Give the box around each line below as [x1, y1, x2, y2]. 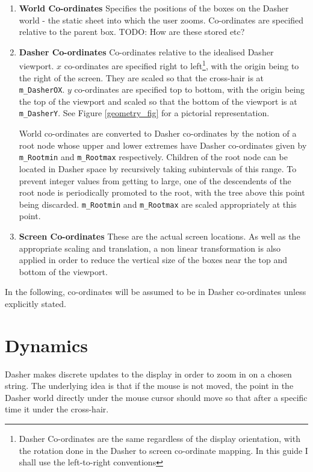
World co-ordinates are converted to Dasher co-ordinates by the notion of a [19, 127, 297, 140]
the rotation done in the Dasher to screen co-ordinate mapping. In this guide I [19, 444, 308, 456]
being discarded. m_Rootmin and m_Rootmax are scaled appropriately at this [19, 197, 297, 210]
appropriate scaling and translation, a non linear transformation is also [19, 241, 281, 254]
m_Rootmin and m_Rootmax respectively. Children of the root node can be [19, 151, 288, 163]
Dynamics [5, 332, 88, 357]
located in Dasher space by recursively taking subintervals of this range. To [19, 162, 297, 175]
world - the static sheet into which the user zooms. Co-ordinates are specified [19, 13, 304, 26]
